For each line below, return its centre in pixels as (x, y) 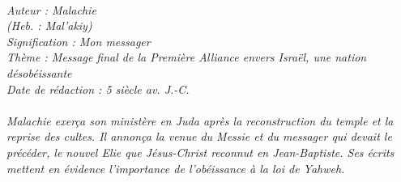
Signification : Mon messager (79, 41)
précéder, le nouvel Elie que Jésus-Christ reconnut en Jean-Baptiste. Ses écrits (200, 152)
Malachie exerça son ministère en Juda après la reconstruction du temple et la (200, 120)
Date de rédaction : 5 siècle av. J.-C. (98, 89)
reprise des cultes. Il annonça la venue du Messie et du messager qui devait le (199, 136)
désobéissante (39, 72)
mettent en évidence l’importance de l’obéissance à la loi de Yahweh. (176, 168)
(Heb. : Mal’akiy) (49, 25)
